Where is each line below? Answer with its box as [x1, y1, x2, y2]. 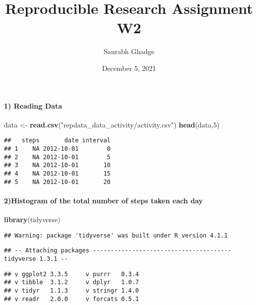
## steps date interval [4, 137, 111, 144]
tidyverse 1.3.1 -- [4, 255, 68, 262]
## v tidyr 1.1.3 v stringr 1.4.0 [4, 287, 139, 294]
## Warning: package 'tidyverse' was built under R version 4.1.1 [4, 232, 228, 239]
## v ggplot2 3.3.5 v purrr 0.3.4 [4, 270, 139, 278]
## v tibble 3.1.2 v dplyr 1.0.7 [4, 279, 139, 286]
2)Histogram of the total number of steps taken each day [4, 195, 203, 205]
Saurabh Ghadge [103, 46, 155, 57]
